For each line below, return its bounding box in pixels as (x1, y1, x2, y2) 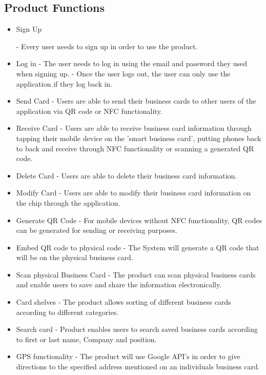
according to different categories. (16, 306, 119, 317)
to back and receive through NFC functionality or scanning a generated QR (16, 143, 254, 153)
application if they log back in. (16, 78, 113, 89)
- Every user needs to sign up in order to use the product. (16, 41, 198, 51)
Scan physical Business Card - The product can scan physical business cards (16, 269, 256, 280)
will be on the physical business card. (16, 252, 133, 263)
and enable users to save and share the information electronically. (16, 279, 222, 290)
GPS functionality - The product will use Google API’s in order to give (16, 351, 240, 362)
